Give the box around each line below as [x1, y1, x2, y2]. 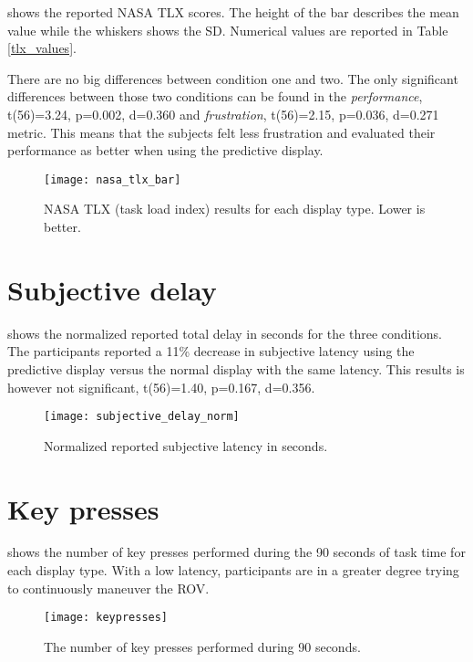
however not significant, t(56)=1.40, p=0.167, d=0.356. [7, 377, 315, 396]
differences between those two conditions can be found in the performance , [7, 87, 423, 106]
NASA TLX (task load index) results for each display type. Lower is [44, 199, 426, 218]
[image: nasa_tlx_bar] [44, 173, 181, 186]
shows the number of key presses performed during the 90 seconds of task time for [7, 542, 466, 562]
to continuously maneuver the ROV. [7, 578, 210, 597]
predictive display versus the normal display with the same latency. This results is [7, 359, 465, 378]
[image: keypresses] [44, 611, 169, 625]
